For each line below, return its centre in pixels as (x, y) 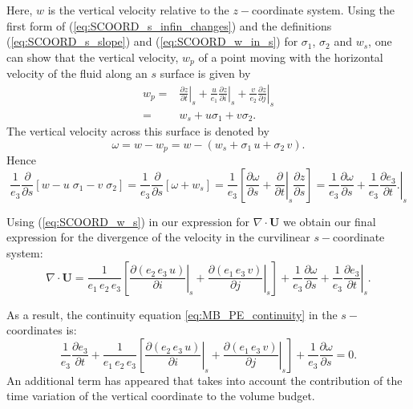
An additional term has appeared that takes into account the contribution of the (204, 380)
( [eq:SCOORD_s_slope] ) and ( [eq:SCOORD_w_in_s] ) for (152, 41)
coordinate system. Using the (324, 10)
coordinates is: (42, 330)
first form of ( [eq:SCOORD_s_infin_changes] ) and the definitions (169, 25)
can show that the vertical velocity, (93, 57)
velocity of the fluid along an (77, 73)
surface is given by (205, 73)
